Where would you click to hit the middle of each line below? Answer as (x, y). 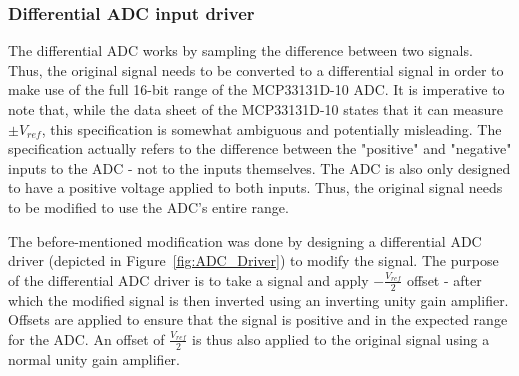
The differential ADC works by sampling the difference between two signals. (240, 50)
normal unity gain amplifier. (94, 358)
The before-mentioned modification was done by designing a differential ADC (245, 240)
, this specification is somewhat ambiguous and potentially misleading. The (271, 128)
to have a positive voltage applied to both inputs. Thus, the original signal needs (255, 187)
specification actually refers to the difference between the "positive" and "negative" (260, 148)
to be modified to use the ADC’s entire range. (148, 206)
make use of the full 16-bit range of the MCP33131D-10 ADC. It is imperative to (256, 89)
